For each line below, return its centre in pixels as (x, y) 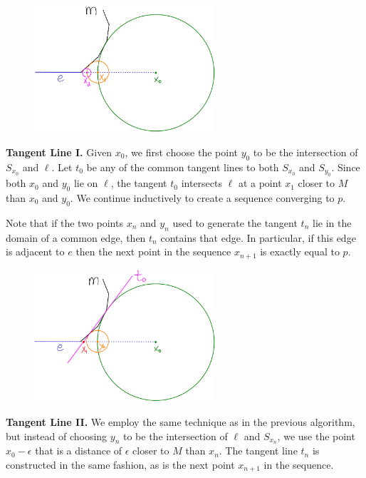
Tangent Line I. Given (59, 152)
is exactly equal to (300, 251)
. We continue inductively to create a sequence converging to (202, 197)
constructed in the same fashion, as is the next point (120, 464)
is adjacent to (35, 251)
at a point (260, 183)
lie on (86, 183)
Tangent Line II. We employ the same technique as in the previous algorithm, (181, 421)
